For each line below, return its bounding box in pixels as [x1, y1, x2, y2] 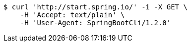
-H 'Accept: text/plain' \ [20, 11, 125, 19]
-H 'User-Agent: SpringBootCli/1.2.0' [20, 19, 171, 27]
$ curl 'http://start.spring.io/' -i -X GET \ [3, 3, 188, 11]
